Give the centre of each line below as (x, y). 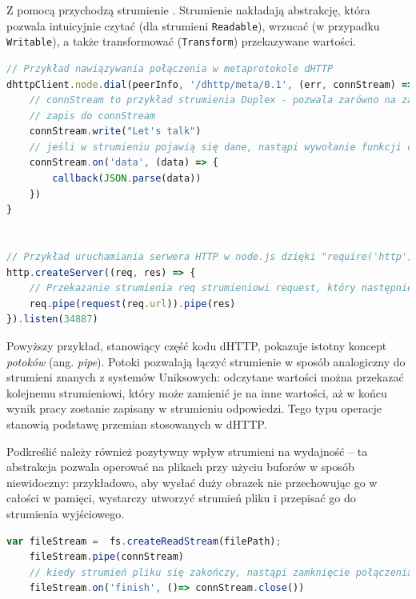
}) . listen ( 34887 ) (52, 319)
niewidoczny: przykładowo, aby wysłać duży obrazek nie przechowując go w (192, 482)
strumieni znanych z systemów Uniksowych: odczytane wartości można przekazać (205, 377)
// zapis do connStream (92, 116)
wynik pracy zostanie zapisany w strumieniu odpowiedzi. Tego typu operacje (194, 408)
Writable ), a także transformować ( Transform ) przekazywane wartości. (181, 41)
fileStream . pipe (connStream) (106, 557)
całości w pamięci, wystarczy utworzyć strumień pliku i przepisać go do (181, 498)
